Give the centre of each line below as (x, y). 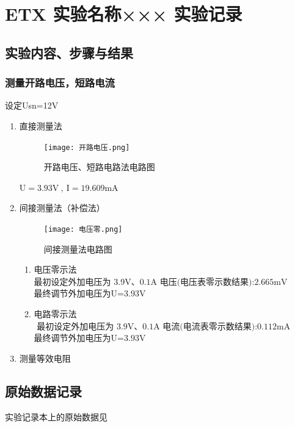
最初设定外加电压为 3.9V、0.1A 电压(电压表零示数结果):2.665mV (161, 282)
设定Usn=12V (32, 105)
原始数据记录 (43, 391)
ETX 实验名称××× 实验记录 (124, 14)
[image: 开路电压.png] (87, 147)
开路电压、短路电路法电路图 (99, 167)
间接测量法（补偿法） (62, 208)
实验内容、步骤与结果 (69, 52)
